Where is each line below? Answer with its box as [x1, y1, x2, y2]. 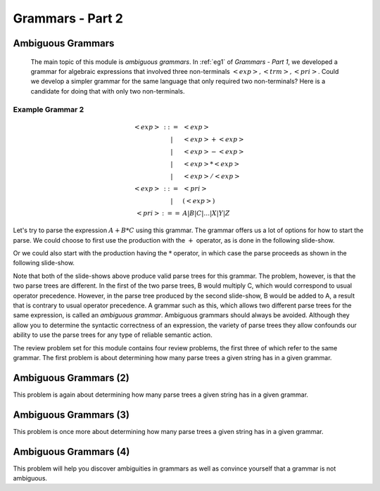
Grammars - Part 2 [13, 11, 123, 26]
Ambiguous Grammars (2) [13, 371, 129, 383]
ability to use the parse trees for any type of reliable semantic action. [13, 331, 213, 339]
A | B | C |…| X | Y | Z [182, 210, 230, 217]
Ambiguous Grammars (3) [13, 409, 130, 421]
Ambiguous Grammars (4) [13, 445, 130, 457]
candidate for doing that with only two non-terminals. [30, 87, 185, 95]
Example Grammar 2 [13, 104, 84, 114]
